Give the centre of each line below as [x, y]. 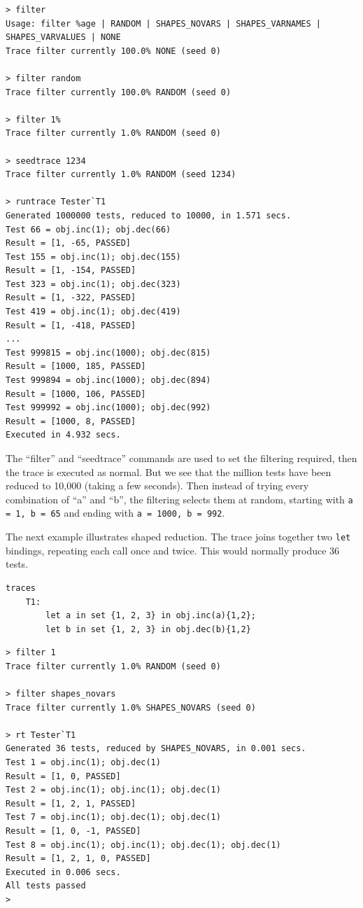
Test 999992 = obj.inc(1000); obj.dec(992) [108, 408]
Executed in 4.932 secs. [63, 435]
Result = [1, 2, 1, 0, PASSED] [78, 859]
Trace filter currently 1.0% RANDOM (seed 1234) [121, 175]
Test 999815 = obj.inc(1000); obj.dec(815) [108, 352]
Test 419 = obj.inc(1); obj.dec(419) [93, 312]
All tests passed [46, 886]
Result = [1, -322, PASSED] [71, 298]
